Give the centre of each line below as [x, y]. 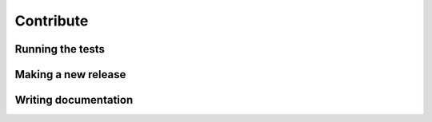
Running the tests [60, 49]
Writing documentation [74, 100]
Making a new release [70, 75]
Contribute [52, 21]
